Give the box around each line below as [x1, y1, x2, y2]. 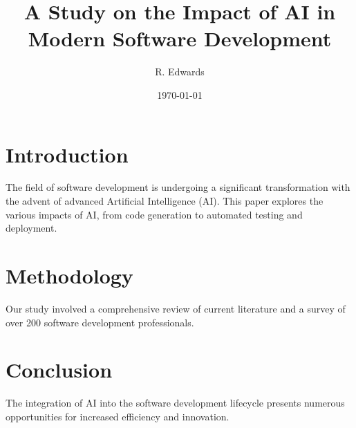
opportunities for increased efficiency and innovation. [6, 409, 229, 423]
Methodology [6, 261, 133, 289]
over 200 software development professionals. [6, 315, 194, 329]
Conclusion [6, 355, 113, 384]
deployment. [6, 221, 57, 235]
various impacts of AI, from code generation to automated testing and [6, 207, 303, 221]
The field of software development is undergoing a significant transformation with [6, 180, 350, 194]
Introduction [6, 140, 129, 168]
